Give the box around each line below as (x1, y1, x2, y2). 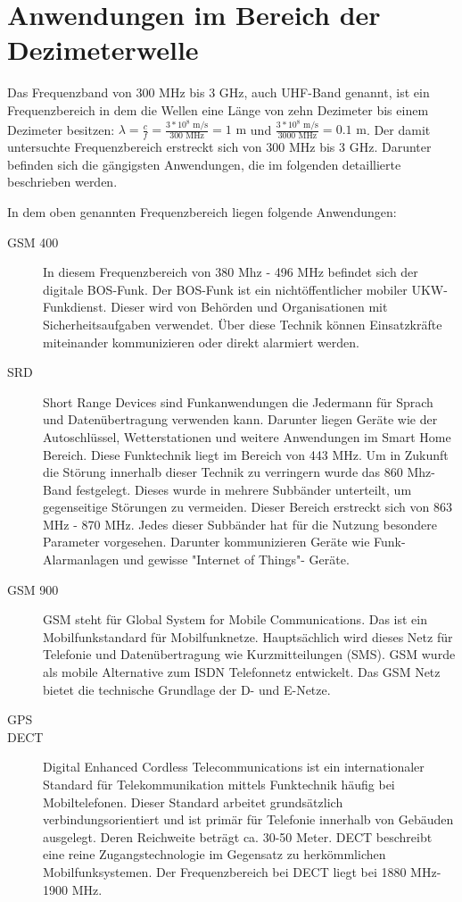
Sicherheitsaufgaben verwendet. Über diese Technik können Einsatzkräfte (43, 314, 442, 333)
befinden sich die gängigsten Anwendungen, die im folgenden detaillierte (7, 155, 401, 173)
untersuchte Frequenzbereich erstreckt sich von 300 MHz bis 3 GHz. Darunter (7, 138, 432, 156)
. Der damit (366, 120, 431, 138)
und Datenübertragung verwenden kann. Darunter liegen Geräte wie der (43, 410, 438, 429)
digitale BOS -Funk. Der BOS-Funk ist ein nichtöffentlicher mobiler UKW (43, 280, 444, 298)
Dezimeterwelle (7, 31, 199, 68)
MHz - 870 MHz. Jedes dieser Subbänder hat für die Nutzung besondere (43, 514, 437, 533)
